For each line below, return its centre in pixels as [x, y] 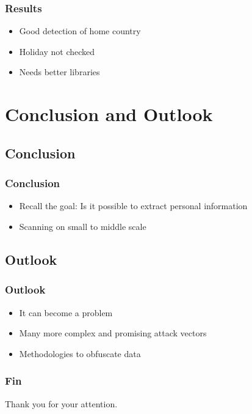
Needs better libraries [59, 72]
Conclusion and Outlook [109, 114]
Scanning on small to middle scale [83, 226]
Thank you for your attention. [61, 403]
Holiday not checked [57, 51]
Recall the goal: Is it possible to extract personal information [133, 206]
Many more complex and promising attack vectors [113, 333]
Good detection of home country [80, 31]
